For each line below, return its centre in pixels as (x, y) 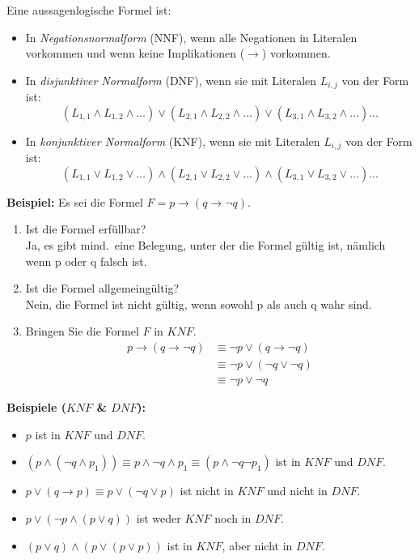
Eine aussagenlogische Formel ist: (89, 10)
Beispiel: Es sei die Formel (75, 201)
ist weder (159, 517)
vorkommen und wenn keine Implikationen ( (135, 53)
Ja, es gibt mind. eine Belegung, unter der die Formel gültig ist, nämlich (205, 245)
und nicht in (297, 491)
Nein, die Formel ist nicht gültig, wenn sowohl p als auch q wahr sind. (199, 304)
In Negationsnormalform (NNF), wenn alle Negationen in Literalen (191, 37)
